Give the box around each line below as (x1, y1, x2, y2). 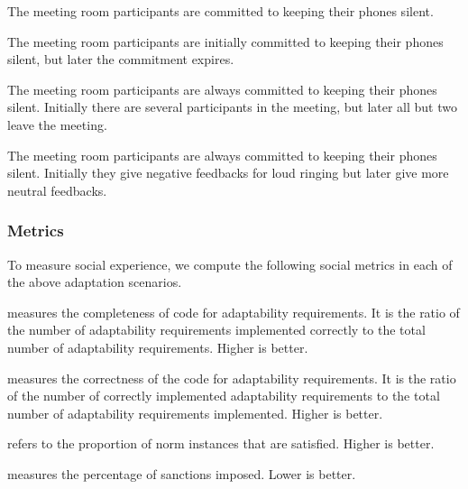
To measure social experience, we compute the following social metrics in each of (7, 254, 453, 273)
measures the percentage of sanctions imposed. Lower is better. (7, 464, 356, 483)
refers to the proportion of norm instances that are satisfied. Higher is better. (7, 434, 435, 453)
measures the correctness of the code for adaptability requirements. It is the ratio (7, 368, 456, 387)
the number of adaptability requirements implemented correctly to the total (7, 320, 426, 339)
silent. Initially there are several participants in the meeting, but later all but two (7, 97, 457, 116)
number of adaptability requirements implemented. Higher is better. (7, 403, 383, 422)
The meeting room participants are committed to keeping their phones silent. (7, 2, 434, 20)
